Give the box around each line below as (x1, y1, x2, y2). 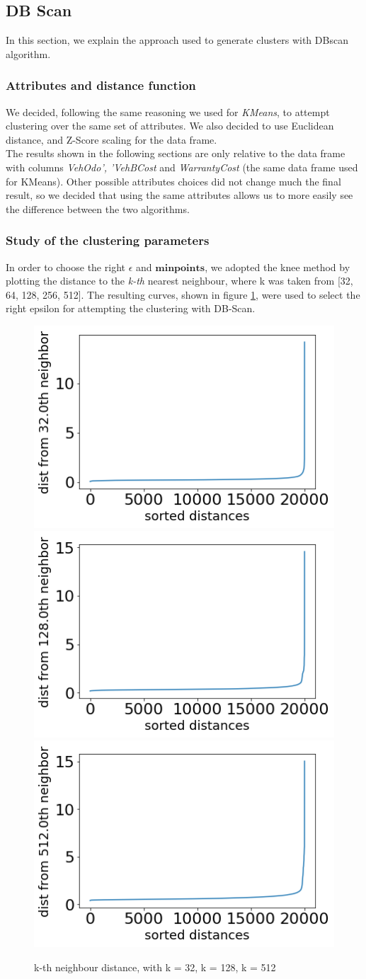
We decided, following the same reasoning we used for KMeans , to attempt (6, 104, 330, 119)
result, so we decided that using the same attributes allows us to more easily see (6, 188, 353, 202)
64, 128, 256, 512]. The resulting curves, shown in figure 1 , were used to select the (6, 287, 360, 302)
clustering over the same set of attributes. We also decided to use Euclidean (6, 118, 334, 133)
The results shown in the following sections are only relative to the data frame (6, 146, 345, 161)
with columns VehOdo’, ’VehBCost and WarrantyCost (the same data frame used (6, 159, 358, 174)
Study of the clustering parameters (6, 231, 210, 249)
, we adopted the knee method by (205, 259, 350, 274)
